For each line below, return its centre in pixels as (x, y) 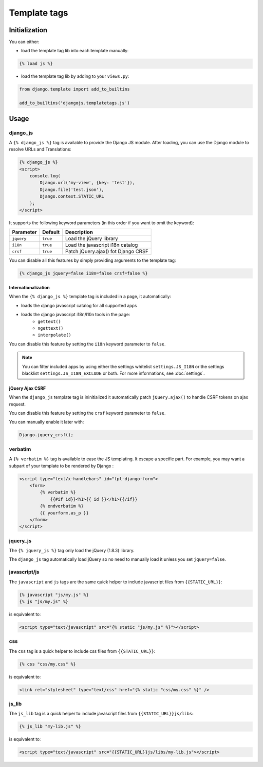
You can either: (24, 42)
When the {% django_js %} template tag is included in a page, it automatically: (90, 297)
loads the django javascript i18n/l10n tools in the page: (75, 315)
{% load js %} (36, 64)
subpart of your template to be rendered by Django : (61, 466)
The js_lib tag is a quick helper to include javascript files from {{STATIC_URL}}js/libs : (101, 714)
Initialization (28, 30)
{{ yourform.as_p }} (64, 513)
